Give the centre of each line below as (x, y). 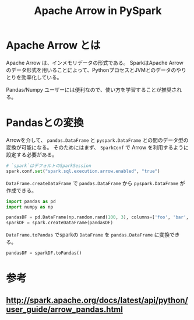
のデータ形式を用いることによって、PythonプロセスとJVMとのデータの (91, 70)
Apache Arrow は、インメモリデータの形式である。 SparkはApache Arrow (95, 62)
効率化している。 (42, 77)
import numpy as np (30, 207)
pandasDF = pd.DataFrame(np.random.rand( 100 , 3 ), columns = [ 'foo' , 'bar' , (98, 217)
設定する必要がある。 (31, 154)
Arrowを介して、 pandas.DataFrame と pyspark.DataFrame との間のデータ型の (97, 140)
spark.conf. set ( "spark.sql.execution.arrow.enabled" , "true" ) (83, 171)
